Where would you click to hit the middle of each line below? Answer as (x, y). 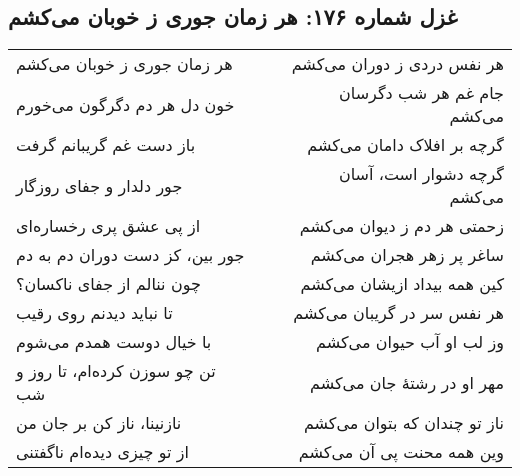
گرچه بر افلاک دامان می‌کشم (405, 145)
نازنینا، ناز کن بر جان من (99, 423)
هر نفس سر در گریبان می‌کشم (398, 313)
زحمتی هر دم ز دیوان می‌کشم (401, 226)
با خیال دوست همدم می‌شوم (114, 342)
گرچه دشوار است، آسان (421, 174)
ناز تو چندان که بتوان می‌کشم (403, 423)
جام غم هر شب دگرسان (421, 93)
